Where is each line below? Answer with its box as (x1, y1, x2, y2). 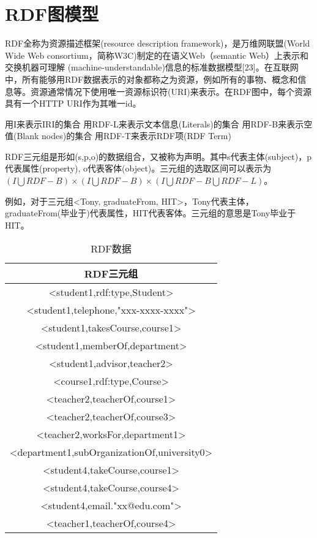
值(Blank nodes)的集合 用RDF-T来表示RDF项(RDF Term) (5, 129, 231, 142)
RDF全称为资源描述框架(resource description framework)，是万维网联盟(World (5, 37, 310, 50)
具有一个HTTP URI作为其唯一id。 (5, 97, 141, 110)
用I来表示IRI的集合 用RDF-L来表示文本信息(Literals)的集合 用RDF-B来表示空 (5, 117, 313, 130)
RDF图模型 (5, 1, 99, 26)
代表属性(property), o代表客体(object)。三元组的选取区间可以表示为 (5, 162, 272, 175)
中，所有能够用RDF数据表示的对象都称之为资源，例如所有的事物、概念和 (5, 72, 298, 85)
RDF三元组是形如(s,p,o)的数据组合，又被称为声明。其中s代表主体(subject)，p (5, 150, 311, 162)
